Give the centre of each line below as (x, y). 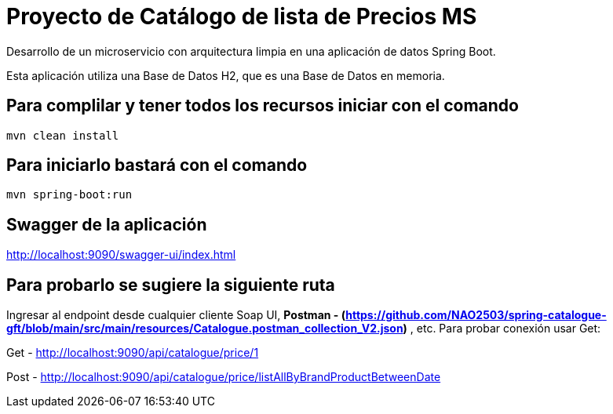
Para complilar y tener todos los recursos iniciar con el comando (263, 106)
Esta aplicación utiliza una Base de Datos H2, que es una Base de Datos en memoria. (226, 75)
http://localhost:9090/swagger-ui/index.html (121, 255)
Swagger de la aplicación (107, 224)
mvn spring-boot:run (69, 195)
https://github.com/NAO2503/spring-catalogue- (476, 315)
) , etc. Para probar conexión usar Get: (502, 329)
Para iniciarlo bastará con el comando (157, 165)
